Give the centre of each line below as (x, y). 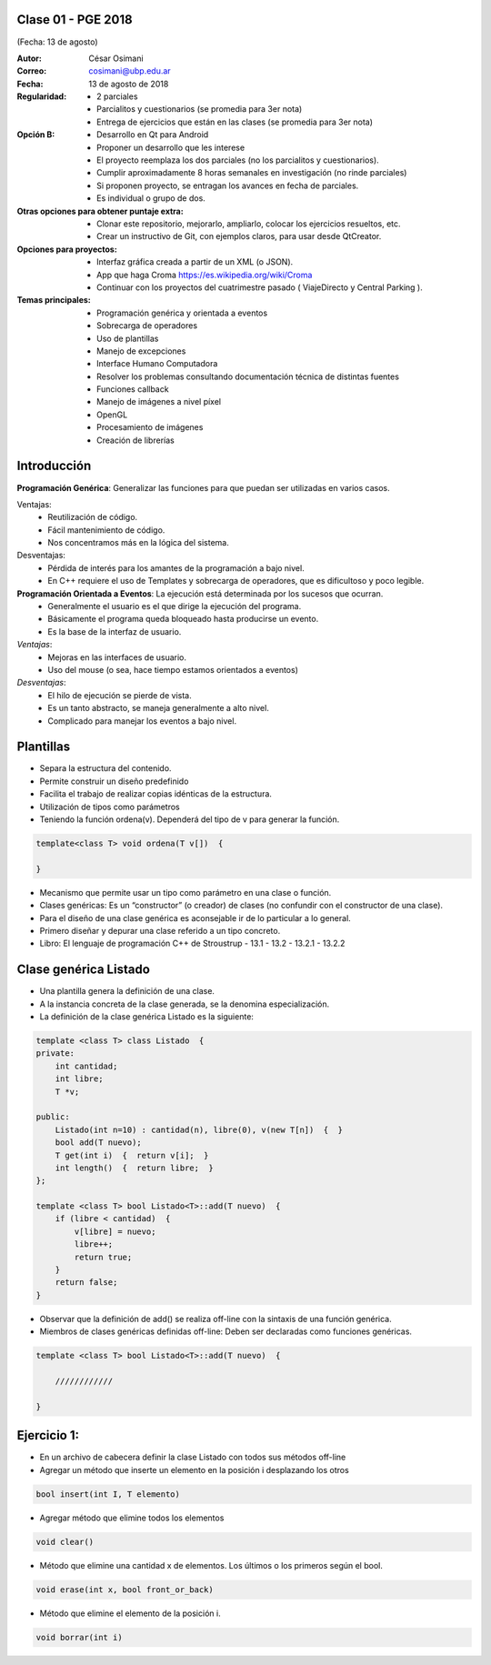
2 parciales (117, 96)
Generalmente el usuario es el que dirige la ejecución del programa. (175, 607)
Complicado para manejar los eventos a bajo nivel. (142, 721)
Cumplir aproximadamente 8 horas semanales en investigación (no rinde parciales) (252, 173)
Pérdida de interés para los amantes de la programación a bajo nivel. (176, 567)
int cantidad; (86, 1066)
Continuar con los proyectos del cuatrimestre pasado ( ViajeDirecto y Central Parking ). (260, 287)
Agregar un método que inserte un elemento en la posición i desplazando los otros (194, 1469)
